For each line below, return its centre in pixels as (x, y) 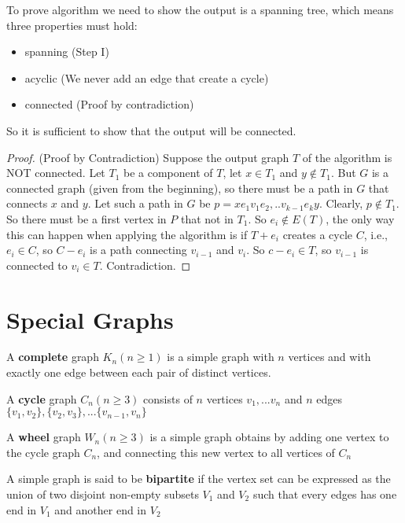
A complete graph (53, 357)
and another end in (101, 509)
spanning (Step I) (67, 52)
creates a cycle (317, 234)
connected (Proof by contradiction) (109, 104)
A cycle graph (42, 398)
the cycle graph (43, 452)
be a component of (168, 173)
